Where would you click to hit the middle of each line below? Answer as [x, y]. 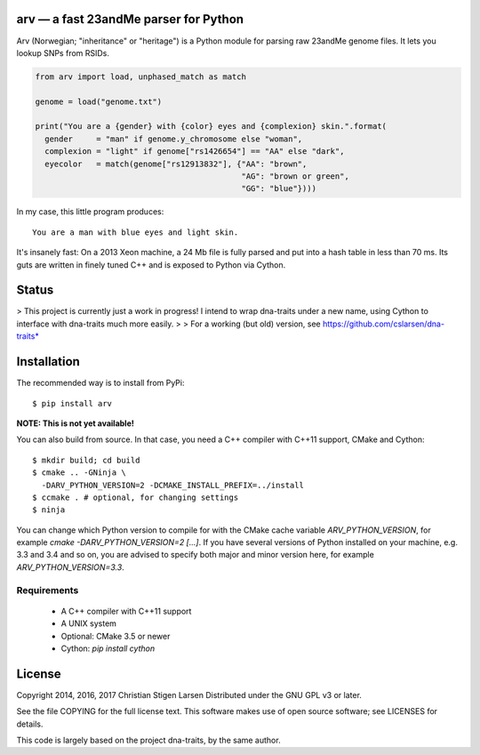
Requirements [48, 590]
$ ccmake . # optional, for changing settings [136, 497]
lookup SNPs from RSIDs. [63, 52]
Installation [48, 361]
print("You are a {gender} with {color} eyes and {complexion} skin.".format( [211, 126]
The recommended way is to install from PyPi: [100, 383]
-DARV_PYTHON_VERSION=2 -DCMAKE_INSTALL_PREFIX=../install [172, 485]
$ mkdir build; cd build [86, 460]
